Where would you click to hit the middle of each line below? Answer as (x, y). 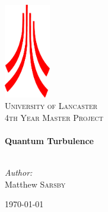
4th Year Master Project (54, 117)
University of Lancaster (51, 106)
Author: (19, 172)
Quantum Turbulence (49, 141)
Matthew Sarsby (35, 184)
